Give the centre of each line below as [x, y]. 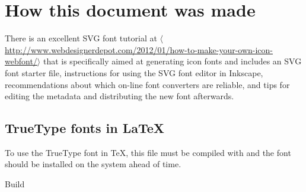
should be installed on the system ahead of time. [93, 164]
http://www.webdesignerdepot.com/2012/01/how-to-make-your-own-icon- [139, 49]
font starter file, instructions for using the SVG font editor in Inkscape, [134, 72]
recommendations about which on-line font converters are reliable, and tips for [147, 84]
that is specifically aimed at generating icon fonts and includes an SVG [172, 61]
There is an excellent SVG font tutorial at [81, 38]
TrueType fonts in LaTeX [85, 128]
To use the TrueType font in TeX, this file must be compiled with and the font [148, 152]
